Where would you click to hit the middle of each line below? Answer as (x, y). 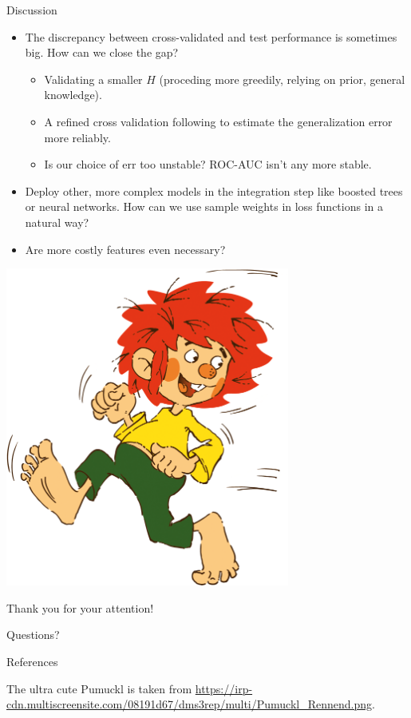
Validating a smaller (93, 79)
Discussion (32, 10)
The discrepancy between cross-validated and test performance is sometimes (211, 36)
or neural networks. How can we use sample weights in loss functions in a (204, 206)
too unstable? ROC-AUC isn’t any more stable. (256, 164)
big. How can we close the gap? (102, 52)
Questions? (33, 635)
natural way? (57, 222)
